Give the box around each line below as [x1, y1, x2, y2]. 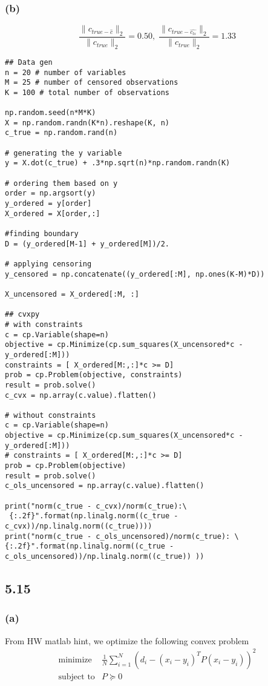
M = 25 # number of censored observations [5, 78, 178, 87]
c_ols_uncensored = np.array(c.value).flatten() [5, 481, 204, 490]
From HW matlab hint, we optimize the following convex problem [5, 634, 249, 647]
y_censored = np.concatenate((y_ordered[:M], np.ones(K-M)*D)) [5, 269, 265, 279]
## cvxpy [5, 310, 40, 319]
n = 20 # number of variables [5, 68, 126, 77]
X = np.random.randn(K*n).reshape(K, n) [5, 118, 170, 127]
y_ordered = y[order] [5, 199, 92, 208]
